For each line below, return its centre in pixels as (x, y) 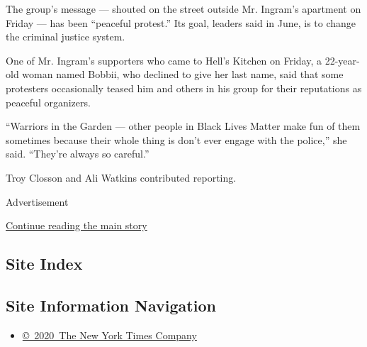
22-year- (342, 60)
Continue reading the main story (77, 225)
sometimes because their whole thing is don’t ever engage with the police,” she (176, 139)
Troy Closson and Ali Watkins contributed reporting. (121, 177)
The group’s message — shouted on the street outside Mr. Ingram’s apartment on (183, 9)
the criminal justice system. (66, 37)
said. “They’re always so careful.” (78, 154)
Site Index (44, 264)
